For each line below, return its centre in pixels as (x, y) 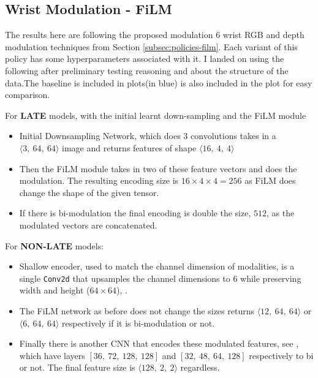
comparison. (28, 95)
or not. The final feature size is (77, 367)
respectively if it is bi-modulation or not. (138, 323)
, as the (280, 213)
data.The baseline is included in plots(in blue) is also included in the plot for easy (159, 82)
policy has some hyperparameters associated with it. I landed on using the (145, 59)
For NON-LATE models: (55, 245)
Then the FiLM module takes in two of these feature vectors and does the (158, 168)
